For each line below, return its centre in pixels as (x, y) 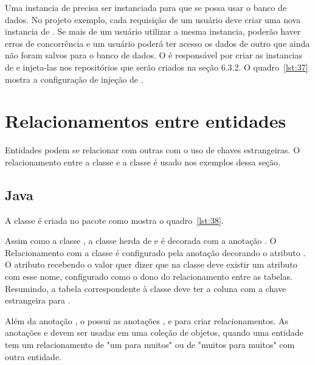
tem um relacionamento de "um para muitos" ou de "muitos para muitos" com (150, 345)
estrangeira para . (38, 300)
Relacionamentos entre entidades (146, 121)
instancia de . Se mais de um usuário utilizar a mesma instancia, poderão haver (153, 31)
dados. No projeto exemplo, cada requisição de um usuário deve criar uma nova (153, 19)
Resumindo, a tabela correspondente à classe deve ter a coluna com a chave (146, 288)
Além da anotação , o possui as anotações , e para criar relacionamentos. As (147, 320)
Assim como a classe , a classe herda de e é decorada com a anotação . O (141, 241)
